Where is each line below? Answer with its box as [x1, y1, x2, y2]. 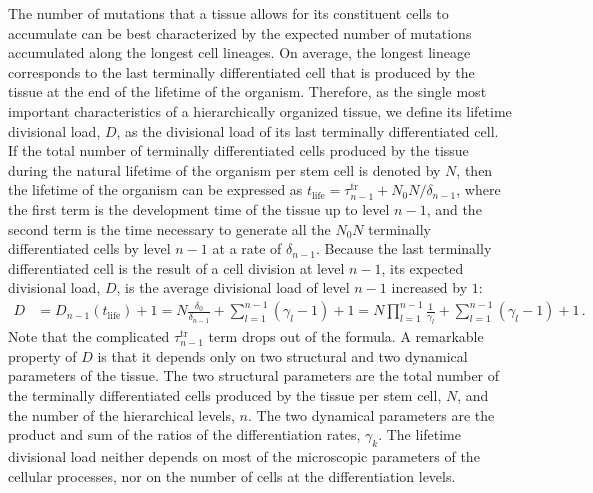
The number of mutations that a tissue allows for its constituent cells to [8, 3, 449, 23]
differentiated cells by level [8, 238, 171, 259]
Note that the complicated [8, 326, 170, 347]
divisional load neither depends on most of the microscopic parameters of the [8, 445, 480, 466]
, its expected [381, 257, 464, 278]
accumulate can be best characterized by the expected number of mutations [8, 22, 472, 43]
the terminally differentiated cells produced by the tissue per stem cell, [8, 385, 442, 405]
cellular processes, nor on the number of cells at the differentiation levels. [8, 465, 456, 486]
